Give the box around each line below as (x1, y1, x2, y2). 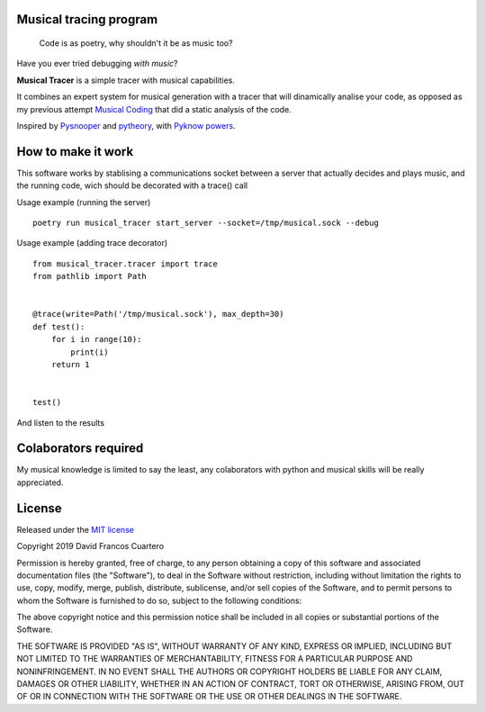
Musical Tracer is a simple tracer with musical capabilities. (16, 75, 236, 86)
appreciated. (16, 477, 64, 488)
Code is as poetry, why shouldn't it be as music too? (39, 38, 233, 49)
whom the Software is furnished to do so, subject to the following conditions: (16, 595, 302, 606)
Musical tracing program (16, 12, 158, 27)
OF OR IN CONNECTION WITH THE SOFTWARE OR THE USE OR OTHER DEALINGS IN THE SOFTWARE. (16, 691, 402, 702)
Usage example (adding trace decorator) (16, 238, 168, 248)
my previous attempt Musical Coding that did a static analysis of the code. (16, 104, 292, 114)
